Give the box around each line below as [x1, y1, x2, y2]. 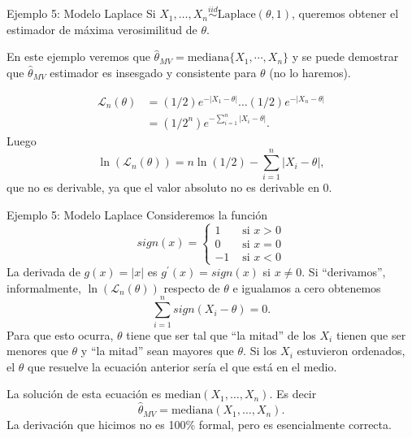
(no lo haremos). [269, 64, 351, 80]
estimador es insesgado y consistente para [50, 64, 257, 80]
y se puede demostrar [292, 48, 399, 65]
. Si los [243, 342, 277, 359]
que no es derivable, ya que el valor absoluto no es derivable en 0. [7, 179, 332, 196]
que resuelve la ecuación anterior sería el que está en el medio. [28, 358, 337, 375]
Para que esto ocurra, [7, 326, 114, 343]
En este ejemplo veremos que [7, 48, 150, 65]
